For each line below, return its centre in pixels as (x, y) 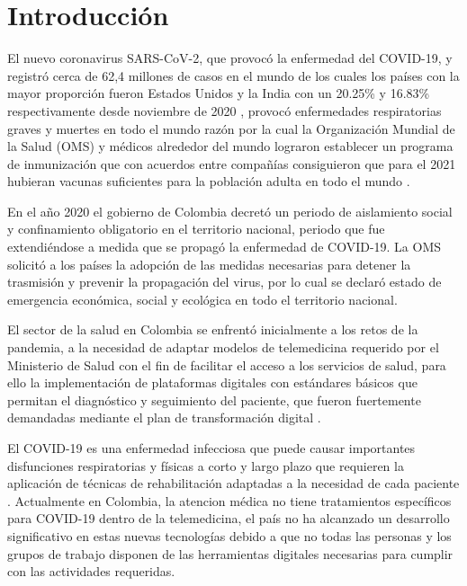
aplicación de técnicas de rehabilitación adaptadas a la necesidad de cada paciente (233, 483)
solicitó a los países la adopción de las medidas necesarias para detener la (209, 264)
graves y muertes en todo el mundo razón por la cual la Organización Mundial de (231, 128)
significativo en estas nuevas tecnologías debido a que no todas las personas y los (229, 535)
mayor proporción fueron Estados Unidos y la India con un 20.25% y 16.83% (219, 93)
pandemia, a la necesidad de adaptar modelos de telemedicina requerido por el (223, 347)
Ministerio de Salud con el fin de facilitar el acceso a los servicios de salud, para (227, 364)
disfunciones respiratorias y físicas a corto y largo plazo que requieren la (206, 465)
